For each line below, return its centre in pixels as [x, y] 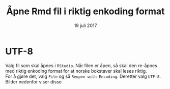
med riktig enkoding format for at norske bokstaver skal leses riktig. [76, 71]
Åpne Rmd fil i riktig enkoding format [86, 11]
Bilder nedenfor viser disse [34, 81]
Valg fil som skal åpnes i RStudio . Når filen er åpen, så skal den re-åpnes [81, 65]
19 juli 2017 [86, 25]
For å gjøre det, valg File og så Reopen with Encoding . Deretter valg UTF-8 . [83, 76]
